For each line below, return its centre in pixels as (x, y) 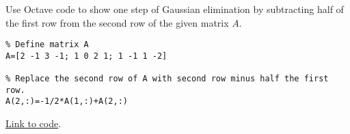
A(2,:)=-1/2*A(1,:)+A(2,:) (67, 102)
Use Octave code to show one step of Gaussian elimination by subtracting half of (175, 9)
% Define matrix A (47, 45)
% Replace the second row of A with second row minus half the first (167, 79)
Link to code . (33, 123)
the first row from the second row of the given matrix (117, 22)
